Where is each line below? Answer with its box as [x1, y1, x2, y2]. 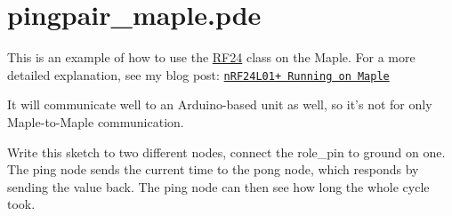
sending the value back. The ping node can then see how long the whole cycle [7, 177, 430, 196]
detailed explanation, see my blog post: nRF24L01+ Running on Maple [7, 65, 390, 84]
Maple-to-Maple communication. [7, 112, 184, 131]
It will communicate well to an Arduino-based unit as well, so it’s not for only [7, 95, 432, 114]
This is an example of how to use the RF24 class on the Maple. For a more [7, 48, 416, 67]
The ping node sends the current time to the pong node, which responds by [7, 160, 419, 179]
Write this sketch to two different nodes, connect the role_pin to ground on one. [7, 142, 446, 161]
